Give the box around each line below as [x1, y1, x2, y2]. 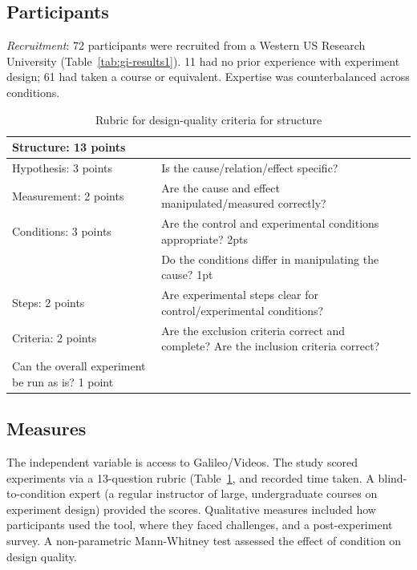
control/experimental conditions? [161, 301, 324, 318]
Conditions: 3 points [12, 223, 111, 240]
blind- [378, 469, 407, 486]
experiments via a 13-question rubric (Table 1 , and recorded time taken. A [6, 469, 374, 486]
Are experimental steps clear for [161, 286, 319, 303]
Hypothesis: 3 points [12, 160, 113, 176]
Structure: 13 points [12, 139, 126, 156]
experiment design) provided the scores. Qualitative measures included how [6, 500, 376, 517]
